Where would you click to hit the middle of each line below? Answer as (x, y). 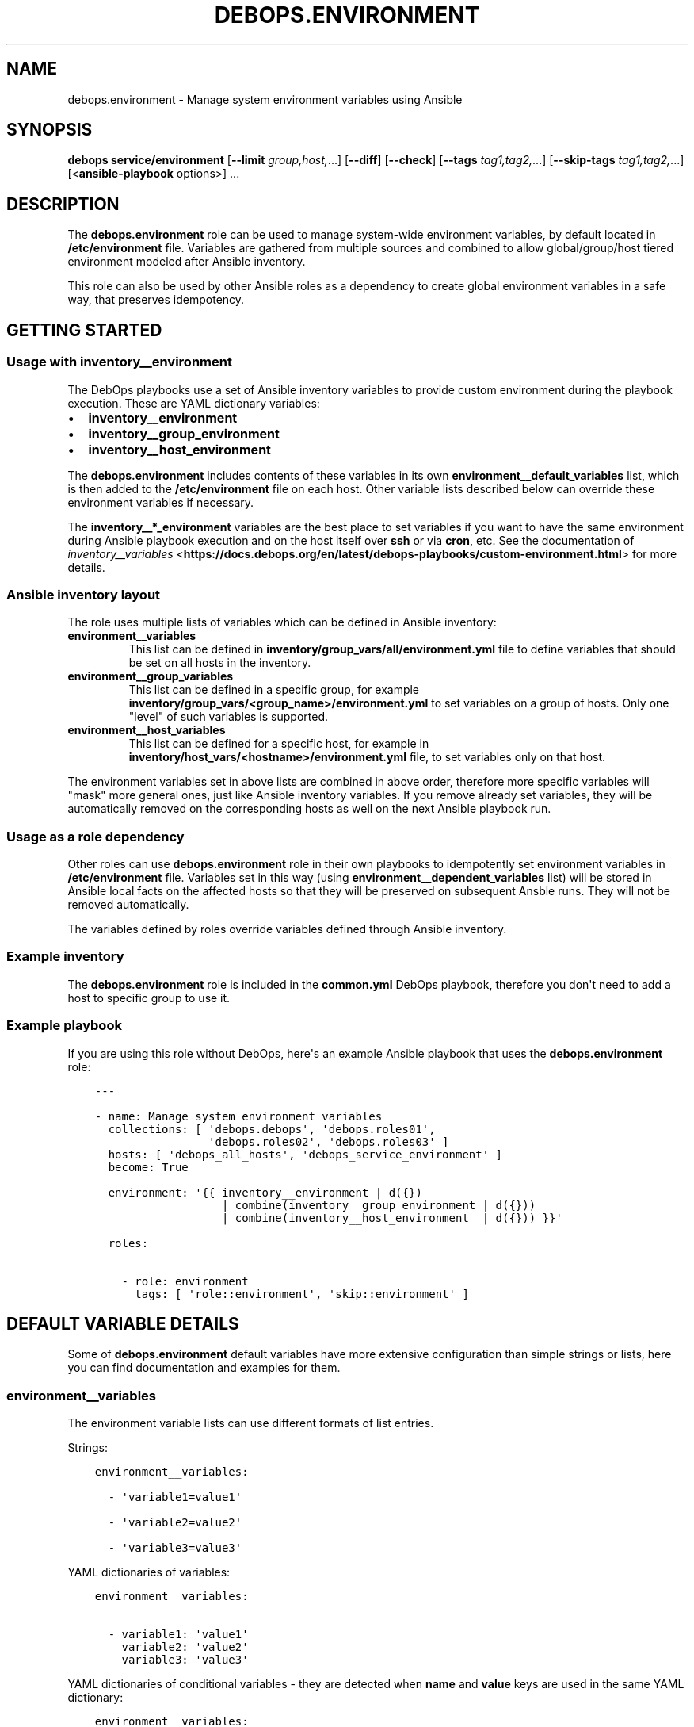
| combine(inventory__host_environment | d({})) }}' (392, 1218)
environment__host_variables (147, 730)
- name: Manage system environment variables (238, 1116)
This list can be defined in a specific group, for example (274, 690)
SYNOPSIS (50, 130)
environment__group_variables (151, 676)
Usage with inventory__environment (119, 362)
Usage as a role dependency (95, 836)
